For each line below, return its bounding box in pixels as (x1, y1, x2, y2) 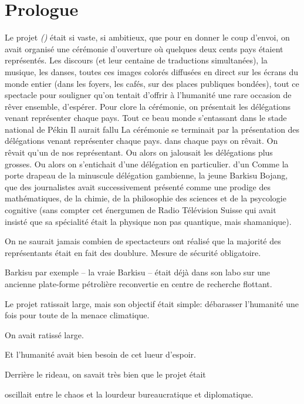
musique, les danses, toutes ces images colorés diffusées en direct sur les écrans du (5, 65, 298, 78)
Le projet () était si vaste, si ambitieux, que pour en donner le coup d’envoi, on (5, 31, 290, 43)
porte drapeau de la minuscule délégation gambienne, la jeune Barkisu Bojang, (5, 169, 288, 181)
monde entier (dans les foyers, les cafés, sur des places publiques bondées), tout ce (5, 77, 299, 89)
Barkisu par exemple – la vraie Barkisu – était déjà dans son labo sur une (5, 266, 271, 278)
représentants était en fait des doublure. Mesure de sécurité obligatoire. (5, 246, 261, 258)
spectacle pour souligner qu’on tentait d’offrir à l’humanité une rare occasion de (5, 89, 292, 101)
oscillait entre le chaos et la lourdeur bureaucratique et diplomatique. (5, 388, 254, 400)
